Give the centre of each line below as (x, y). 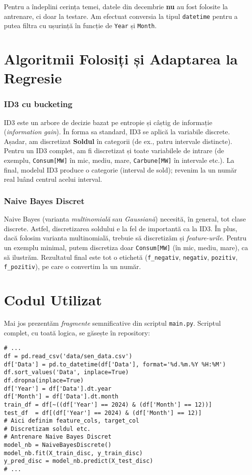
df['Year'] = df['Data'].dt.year (58, 388)
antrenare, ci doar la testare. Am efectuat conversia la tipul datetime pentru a (121, 16)
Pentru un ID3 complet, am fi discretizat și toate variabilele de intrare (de (114, 150)
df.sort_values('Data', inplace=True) (66, 372)
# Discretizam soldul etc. (47, 429)
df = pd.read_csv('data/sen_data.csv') (68, 356)
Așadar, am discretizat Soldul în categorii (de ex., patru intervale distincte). (118, 141)
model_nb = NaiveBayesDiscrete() (58, 445)
